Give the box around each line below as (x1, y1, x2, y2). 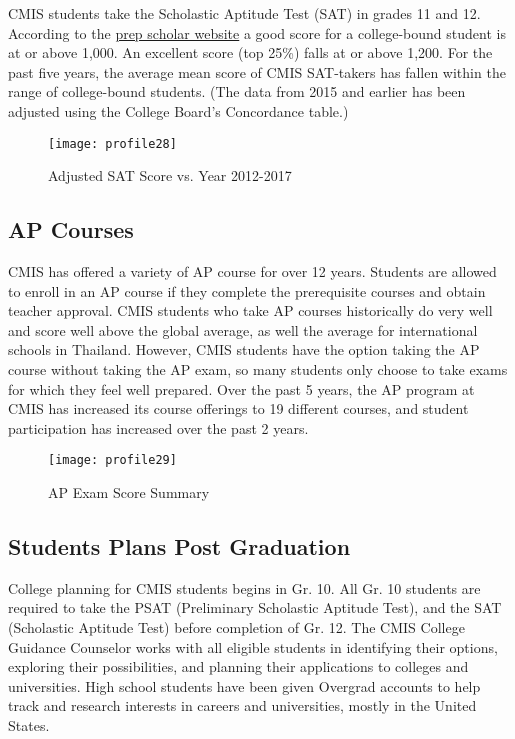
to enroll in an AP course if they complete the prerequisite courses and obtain (8, 280, 486, 301)
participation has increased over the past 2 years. (8, 417, 309, 438)
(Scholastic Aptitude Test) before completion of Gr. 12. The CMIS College (8, 617, 465, 637)
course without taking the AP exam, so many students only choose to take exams (8, 358, 508, 379)
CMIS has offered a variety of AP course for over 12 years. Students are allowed (8, 261, 497, 282)
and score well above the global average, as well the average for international (8, 319, 478, 340)
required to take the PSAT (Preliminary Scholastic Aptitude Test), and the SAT (8, 597, 502, 618)
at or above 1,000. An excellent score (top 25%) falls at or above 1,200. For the (8, 42, 493, 63)
